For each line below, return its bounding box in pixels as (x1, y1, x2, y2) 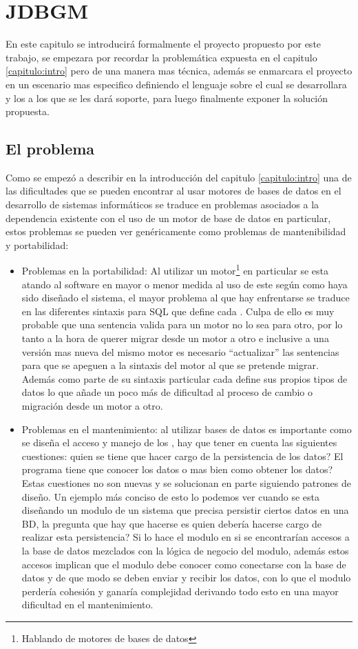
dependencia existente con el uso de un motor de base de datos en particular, (6, 210, 331, 225)
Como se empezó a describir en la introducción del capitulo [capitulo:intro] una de (6, 170, 352, 184)
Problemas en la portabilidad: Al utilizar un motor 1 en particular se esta (21, 261, 329, 278)
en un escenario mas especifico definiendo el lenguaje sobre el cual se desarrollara (6, 77, 347, 91)
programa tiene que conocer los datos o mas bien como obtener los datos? (21, 462, 333, 477)
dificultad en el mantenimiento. (21, 597, 154, 612)
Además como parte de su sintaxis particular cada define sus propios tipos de (21, 371, 348, 386)
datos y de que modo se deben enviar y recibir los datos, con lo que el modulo (21, 570, 351, 585)
